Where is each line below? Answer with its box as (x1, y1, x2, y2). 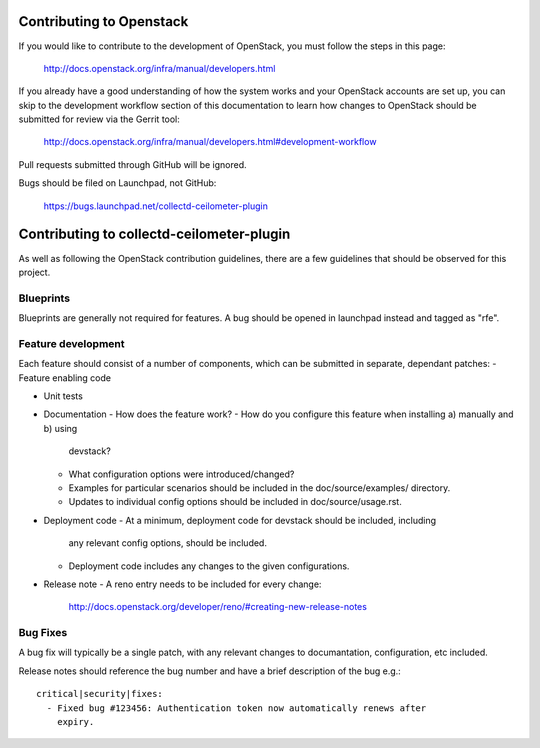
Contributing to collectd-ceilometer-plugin (18, 226, 291, 243)
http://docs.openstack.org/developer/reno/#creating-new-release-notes (68, 601, 367, 613)
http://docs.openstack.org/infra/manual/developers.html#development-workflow (43, 136, 377, 148)
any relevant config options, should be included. (68, 537, 267, 549)
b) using (43, 422, 78, 434)
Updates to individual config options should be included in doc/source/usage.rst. (68, 496, 402, 508)
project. (18, 266, 51, 278)
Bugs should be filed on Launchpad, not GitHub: (18, 177, 217, 189)
